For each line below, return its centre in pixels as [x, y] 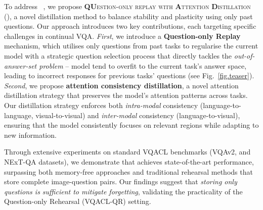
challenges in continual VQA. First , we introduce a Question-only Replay [122, 36]
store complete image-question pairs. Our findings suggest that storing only [121, 181]
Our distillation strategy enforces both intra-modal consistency [101, 105]
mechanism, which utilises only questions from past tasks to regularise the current [131, 46]
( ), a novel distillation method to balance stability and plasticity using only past [128, 16]
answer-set [20, 65]
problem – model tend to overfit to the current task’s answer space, [143, 65]
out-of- [244, 55]
